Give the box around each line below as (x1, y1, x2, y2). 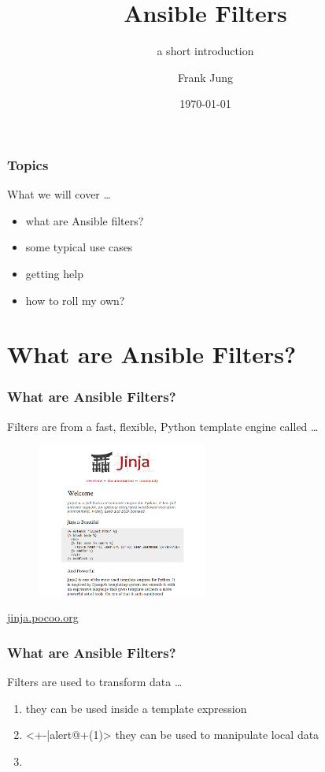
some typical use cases (25, 239, 133, 255)
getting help (25, 265, 83, 281)
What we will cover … (7, 186, 111, 202)
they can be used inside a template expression (25, 700, 247, 716)
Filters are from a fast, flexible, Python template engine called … (7, 418, 319, 434)
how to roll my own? (25, 291, 125, 308)
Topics (7, 154, 49, 174)
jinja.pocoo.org (7, 609, 79, 625)
